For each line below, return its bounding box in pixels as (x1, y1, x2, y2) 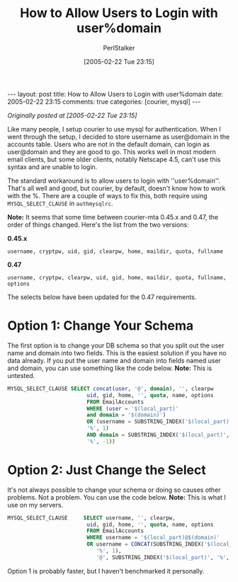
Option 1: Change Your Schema (7, 318, 193, 334)
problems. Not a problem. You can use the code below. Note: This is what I (7, 492, 226, 502)
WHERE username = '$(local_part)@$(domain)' (86, 534, 220, 541)
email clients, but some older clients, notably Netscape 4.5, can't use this (7, 155, 221, 163)
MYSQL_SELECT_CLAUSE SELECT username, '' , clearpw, (7, 514, 176, 522)
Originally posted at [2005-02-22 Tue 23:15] (7, 111, 137, 119)
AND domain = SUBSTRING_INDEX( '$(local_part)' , (86, 431, 230, 438)
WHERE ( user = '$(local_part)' (86, 405, 179, 412)
